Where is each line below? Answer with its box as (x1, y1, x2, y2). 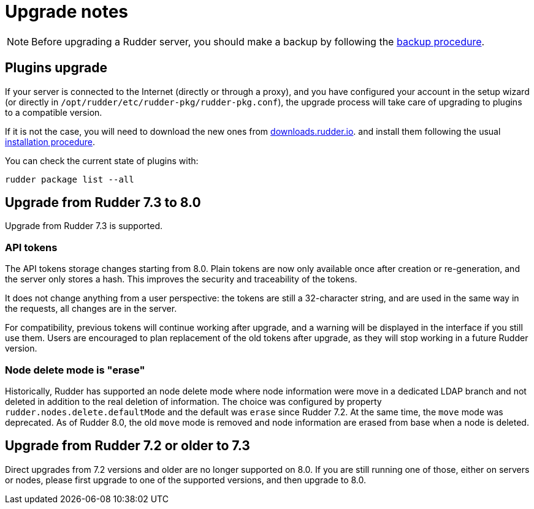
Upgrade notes (5, 1, 129, 22)
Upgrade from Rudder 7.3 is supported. (5, 221, 163, 232)
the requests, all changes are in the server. (5, 303, 177, 314)
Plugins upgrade (5, 60, 107, 76)
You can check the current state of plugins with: (5, 155, 199, 166)
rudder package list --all (5, 174, 134, 184)
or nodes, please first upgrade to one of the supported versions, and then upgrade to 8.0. (5, 474, 367, 485)
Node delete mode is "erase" (5, 363, 145, 376)
